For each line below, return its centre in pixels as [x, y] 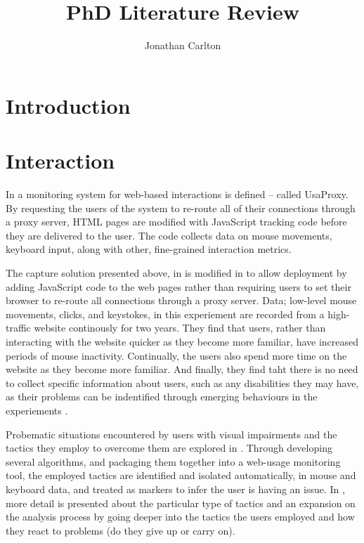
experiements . [37, 410]
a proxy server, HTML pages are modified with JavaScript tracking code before [176, 222]
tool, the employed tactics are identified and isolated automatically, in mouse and [181, 475]
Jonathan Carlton [183, 45]
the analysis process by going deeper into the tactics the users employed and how [180, 517]
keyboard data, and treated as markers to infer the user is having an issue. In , [175, 489]
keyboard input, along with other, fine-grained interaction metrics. [149, 249]
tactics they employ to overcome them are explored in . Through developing [169, 448]
